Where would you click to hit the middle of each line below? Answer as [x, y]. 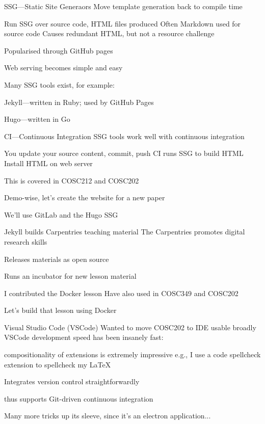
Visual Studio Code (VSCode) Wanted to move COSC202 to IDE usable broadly [130, 327]
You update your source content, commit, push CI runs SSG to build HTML [124, 153]
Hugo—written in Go [37, 119]
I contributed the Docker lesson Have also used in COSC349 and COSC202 [121, 293]
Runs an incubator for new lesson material [70, 276]
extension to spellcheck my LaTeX [58, 364]
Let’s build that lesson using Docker [60, 310]
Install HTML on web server [48, 163]
